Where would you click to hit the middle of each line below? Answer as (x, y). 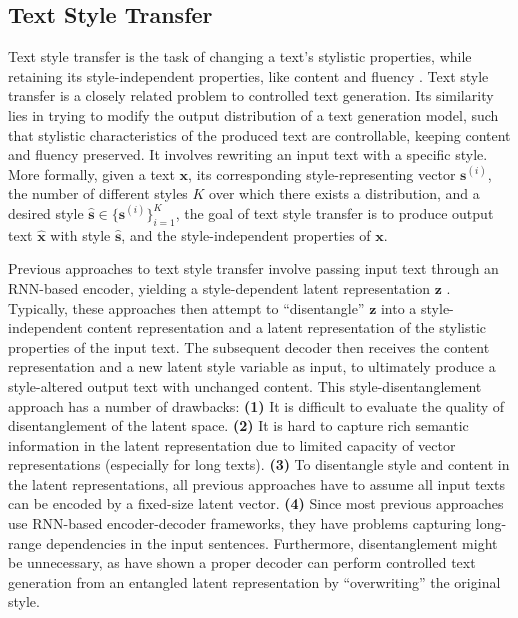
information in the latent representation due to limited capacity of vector (232, 444)
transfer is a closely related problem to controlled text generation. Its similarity (251, 95)
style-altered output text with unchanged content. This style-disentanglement (245, 385)
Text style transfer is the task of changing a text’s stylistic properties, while (240, 56)
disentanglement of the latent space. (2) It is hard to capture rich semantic (238, 425)
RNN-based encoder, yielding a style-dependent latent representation (219, 287)
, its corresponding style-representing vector (322, 173)
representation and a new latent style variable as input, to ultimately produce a (252, 366)
